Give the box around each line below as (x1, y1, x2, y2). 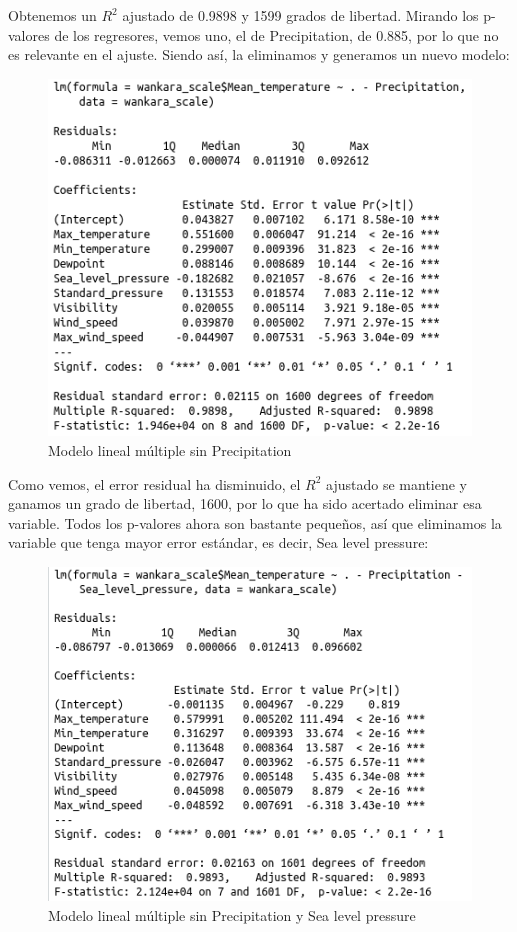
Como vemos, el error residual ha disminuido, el (8, 473, 301, 494)
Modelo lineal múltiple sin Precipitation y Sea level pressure (48, 904, 416, 925)
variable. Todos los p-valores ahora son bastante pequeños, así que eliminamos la (8, 512, 502, 533)
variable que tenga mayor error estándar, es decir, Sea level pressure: (8, 532, 429, 553)
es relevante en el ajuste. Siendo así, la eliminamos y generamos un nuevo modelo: (8, 44, 510, 65)
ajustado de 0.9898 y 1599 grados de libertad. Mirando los (122, 5, 479, 25)
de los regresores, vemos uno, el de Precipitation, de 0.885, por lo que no (54, 24, 499, 45)
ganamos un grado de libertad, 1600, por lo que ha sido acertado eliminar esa (8, 493, 482, 514)
